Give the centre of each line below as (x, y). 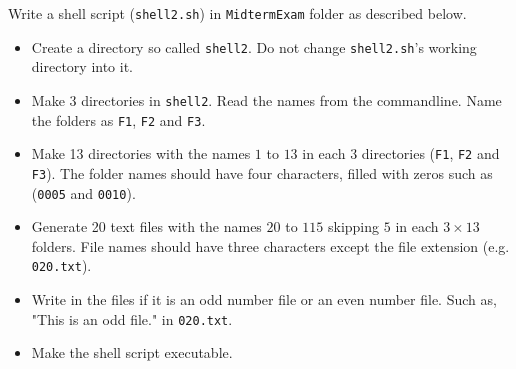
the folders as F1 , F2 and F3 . (118, 119)
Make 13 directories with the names (141, 153)
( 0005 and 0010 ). (83, 192)
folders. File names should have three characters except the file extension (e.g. (270, 245)
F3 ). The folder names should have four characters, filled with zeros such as (262, 172)
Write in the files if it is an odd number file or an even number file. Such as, (264, 299)
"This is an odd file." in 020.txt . (132, 318)
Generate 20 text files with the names (146, 226)
